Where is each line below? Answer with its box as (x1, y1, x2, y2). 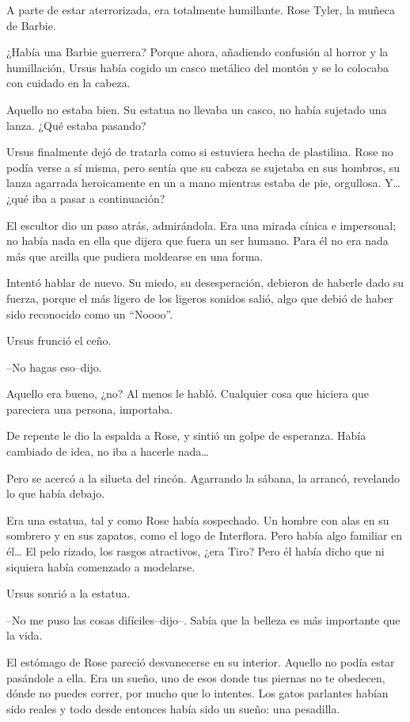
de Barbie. (6, 17, 56, 33)
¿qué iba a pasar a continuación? (6, 189, 165, 206)
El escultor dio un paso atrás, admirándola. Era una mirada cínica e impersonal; (6, 216, 397, 233)
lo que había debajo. (6, 485, 105, 502)
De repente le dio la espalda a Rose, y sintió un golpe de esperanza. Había (6, 427, 366, 444)
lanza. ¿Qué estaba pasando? (6, 117, 146, 133)
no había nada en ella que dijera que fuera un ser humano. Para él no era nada (6, 232, 389, 249)
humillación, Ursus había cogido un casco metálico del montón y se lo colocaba (6, 59, 389, 75)
